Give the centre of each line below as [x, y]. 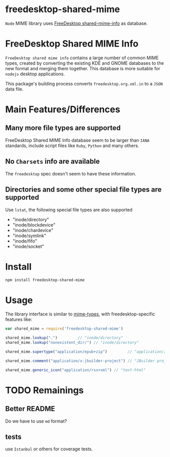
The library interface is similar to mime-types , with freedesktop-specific [80, 314]
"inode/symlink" [29, 236]
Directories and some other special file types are [83, 190]
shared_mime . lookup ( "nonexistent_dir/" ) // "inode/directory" [72, 343]
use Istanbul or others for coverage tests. [49, 449]
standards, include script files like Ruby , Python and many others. [72, 146]
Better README [30, 409]
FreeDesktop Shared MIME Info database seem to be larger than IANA [77, 140]
